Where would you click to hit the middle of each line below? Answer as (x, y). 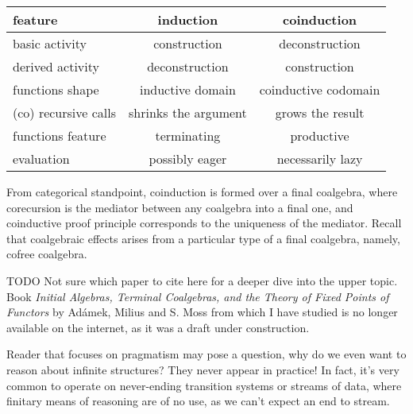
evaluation (41, 159)
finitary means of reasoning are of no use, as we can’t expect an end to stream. (198, 401)
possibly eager (188, 159)
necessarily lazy (320, 159)
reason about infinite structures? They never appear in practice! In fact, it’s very (203, 369)
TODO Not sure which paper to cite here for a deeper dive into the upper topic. (202, 280)
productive (320, 135)
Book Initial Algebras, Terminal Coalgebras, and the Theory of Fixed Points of (198, 296)
